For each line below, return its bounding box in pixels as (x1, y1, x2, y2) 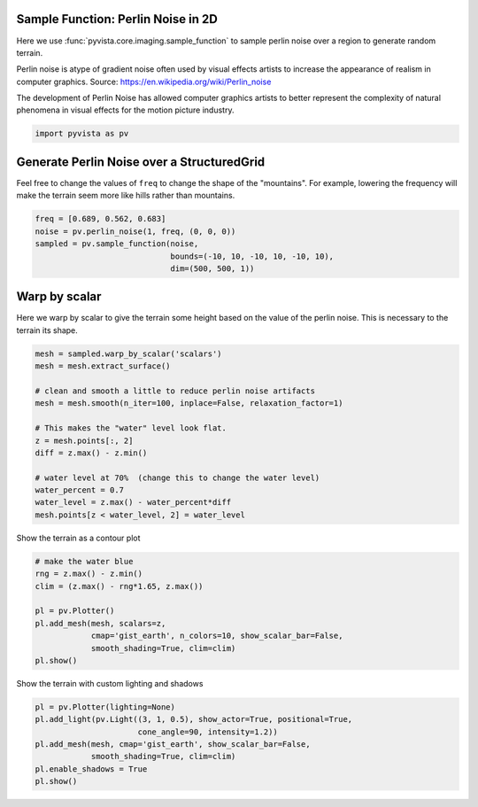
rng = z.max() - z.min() (35, 569, 143, 579)
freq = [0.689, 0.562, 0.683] (35, 213, 166, 224)
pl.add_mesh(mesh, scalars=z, (35, 618, 166, 628)
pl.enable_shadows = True (35, 764, 148, 774)
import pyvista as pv (35, 128, 129, 139)
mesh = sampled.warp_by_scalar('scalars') (35, 348, 222, 359)
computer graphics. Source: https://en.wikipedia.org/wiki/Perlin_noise (16, 76, 272, 87)
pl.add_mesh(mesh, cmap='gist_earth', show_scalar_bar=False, (35, 740, 311, 749)
